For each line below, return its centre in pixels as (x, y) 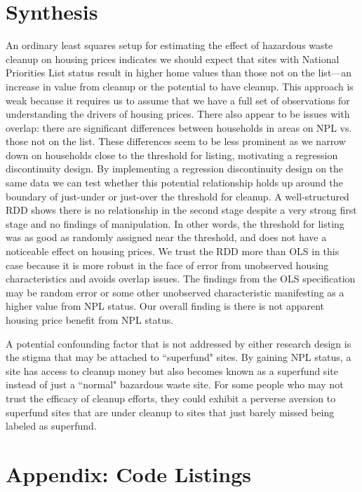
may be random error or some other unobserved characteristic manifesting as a (175, 292)
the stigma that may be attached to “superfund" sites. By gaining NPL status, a (179, 357)
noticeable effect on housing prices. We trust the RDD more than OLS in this (173, 251)
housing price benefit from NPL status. (90, 320)
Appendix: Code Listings (128, 473)
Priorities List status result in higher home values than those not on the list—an (179, 73)
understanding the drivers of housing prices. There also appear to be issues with (178, 114)
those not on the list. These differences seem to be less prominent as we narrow (176, 141)
